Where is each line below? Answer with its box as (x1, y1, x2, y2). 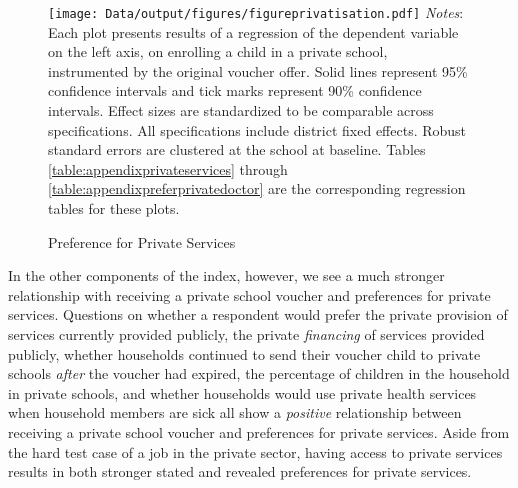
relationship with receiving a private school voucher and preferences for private (8, 284, 491, 305)
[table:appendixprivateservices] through (48, 158, 288, 179)
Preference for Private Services (48, 231, 236, 252)
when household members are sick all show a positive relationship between (8, 402, 462, 423)
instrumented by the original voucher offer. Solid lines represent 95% (48, 60, 468, 81)
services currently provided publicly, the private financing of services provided (8, 323, 485, 344)
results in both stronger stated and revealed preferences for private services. (8, 461, 472, 482)
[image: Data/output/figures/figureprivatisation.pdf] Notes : (48, 2, 464, 22)
